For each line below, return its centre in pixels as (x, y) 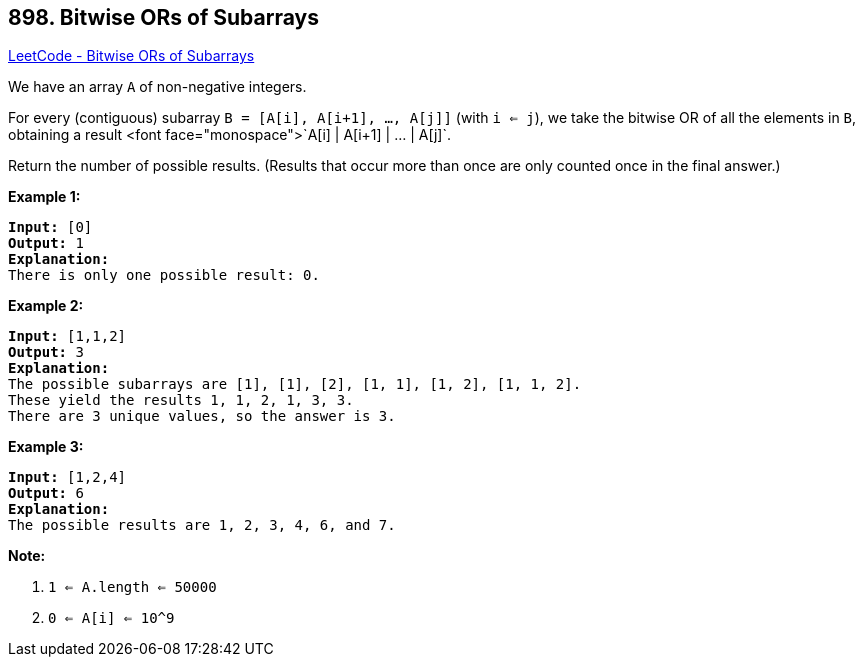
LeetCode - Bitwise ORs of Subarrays (131, 56)
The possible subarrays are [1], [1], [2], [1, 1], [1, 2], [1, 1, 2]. (295, 384)
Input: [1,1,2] (67, 336)
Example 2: (46, 306)
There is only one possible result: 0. (164, 275)
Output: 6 (46, 493)
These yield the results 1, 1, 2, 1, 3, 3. (181, 400)
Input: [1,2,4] (67, 477)
